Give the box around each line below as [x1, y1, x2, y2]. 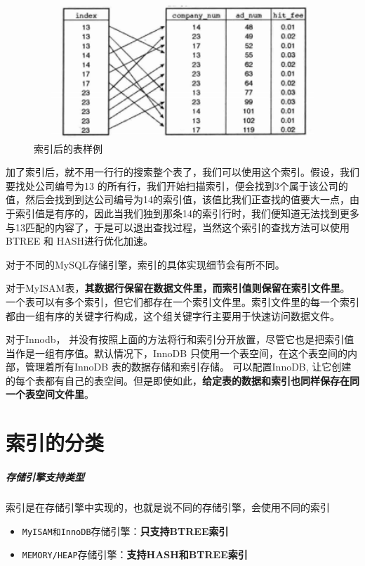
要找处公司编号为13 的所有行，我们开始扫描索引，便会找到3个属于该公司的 [6, 178, 348, 193]
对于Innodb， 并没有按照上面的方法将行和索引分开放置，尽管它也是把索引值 [6, 332, 354, 347]
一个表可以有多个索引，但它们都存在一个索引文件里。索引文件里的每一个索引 [6, 294, 359, 309]
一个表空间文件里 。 [6, 387, 94, 401]
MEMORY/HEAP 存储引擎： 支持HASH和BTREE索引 [22, 547, 248, 562]
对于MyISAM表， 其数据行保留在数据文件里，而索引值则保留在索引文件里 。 [6, 281, 350, 295]
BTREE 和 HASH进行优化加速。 [6, 233, 153, 248]
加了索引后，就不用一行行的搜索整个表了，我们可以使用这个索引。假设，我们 [6, 165, 359, 179]
